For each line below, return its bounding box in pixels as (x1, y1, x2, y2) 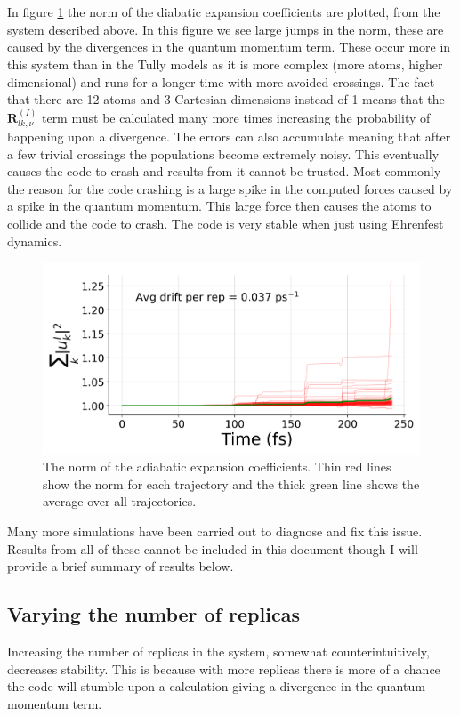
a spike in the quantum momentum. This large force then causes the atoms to (7, 197, 432, 215)
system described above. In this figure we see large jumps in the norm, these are (7, 20, 444, 38)
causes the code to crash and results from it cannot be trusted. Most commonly (7, 162, 441, 181)
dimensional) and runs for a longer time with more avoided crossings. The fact (7, 72, 435, 91)
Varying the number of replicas (7, 600, 300, 628)
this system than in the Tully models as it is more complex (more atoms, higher (7, 54, 443, 73)
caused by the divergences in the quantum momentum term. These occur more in (7, 37, 451, 56)
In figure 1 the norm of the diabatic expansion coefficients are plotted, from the (7, 3, 440, 21)
